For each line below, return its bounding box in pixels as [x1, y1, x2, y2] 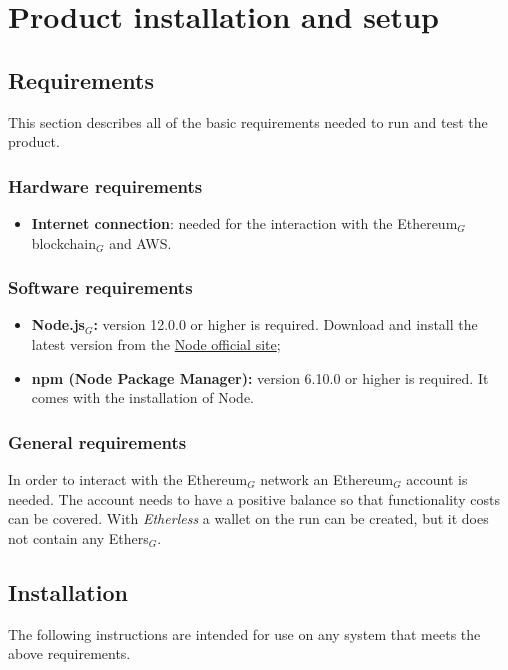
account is [406, 468, 468, 489]
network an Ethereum [260, 468, 394, 489]
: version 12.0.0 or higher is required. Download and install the [93, 314, 478, 335]
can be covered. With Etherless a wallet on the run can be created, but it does [8, 508, 489, 529]
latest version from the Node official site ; [31, 333, 281, 354]
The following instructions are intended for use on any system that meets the [8, 623, 481, 644]
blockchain [31, 232, 96, 253]
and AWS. [109, 232, 172, 253]
